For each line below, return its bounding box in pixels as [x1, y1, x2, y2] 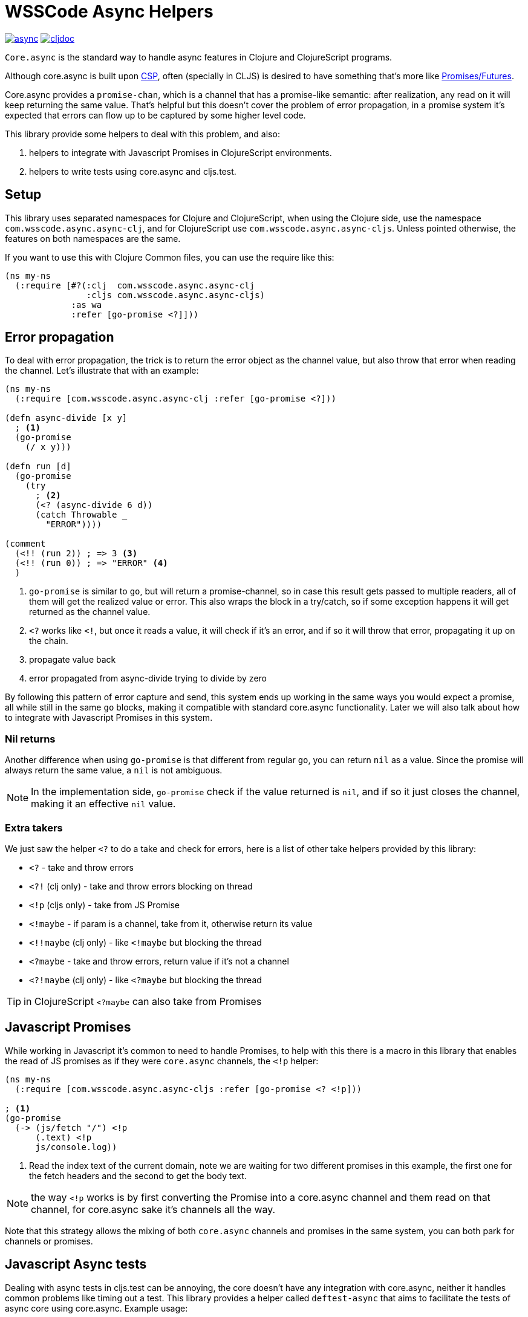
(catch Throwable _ [35, 510, 128, 520]
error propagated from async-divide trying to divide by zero [29, 673, 267, 684]
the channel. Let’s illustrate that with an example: [5, 365, 199, 376]
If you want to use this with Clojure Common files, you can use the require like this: [5, 252, 334, 262]
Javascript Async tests [5, 1257, 147, 1272]
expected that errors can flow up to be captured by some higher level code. [5, 109, 306, 120]
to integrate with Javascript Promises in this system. [5, 712, 213, 723]
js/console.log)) [35, 1142, 117, 1152]
